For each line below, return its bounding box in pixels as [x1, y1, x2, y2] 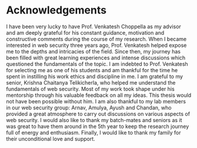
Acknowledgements [6, 4, 107, 17]
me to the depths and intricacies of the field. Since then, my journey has [6, 48, 181, 55]
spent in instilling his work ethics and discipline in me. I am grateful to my [6, 73, 183, 80]
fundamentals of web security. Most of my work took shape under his [6, 85, 175, 92]
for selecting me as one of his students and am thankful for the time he [6, 66, 178, 73]
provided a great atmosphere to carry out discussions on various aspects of [6, 110, 190, 117]
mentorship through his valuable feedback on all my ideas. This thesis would [6, 92, 192, 99]
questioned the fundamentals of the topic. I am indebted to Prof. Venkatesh [6, 60, 188, 68]
